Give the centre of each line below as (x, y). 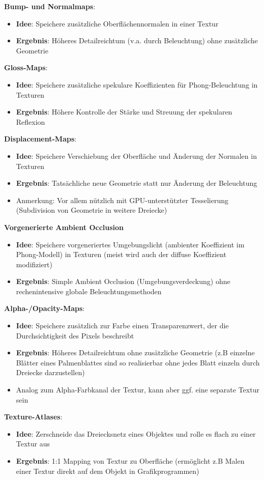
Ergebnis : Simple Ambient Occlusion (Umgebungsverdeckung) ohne (123, 281)
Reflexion (31, 121)
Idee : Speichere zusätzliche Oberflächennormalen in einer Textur (117, 23)
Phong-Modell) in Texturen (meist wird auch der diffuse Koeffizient (121, 254)
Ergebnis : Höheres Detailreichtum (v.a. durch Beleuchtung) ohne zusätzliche (137, 40)
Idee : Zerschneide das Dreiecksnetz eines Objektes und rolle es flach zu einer (136, 433)
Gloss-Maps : (26, 67)
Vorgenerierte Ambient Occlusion (64, 227)
